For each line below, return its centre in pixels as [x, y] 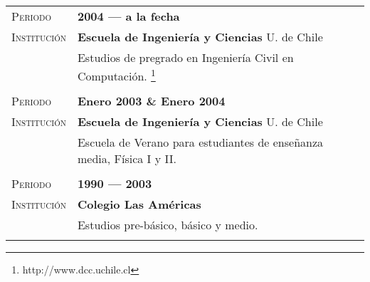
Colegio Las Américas [139, 204]
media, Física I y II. [127, 159]
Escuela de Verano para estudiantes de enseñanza [200, 142]
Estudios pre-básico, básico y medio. [168, 225]
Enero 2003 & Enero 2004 [151, 101]
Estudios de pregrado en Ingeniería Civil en [185, 57]
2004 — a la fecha [128, 16]
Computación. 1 [116, 75]
